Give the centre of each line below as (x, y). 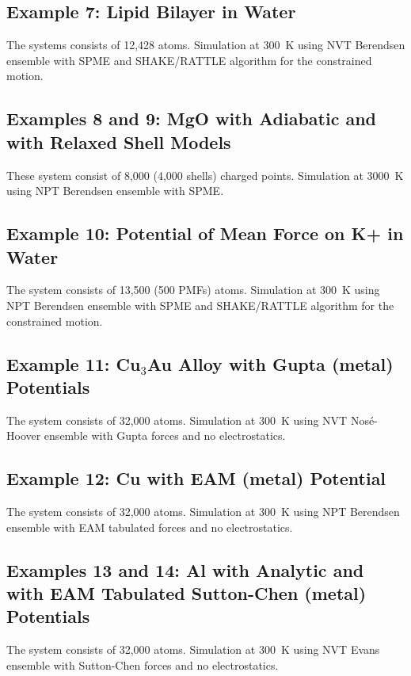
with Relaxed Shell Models (119, 141)
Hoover (24, 435)
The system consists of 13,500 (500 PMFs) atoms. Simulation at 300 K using (193, 290)
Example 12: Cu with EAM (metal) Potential (196, 478)
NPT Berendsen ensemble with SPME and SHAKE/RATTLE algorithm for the (200, 305)
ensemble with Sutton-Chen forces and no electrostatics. (143, 665)
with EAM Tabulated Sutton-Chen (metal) (186, 593)
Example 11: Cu (74, 363)
